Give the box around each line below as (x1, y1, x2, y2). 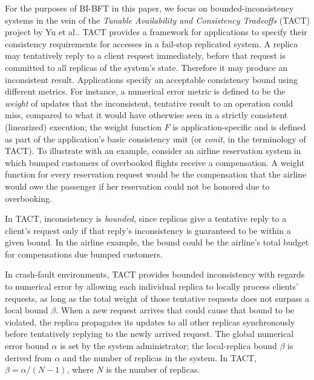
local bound (5, 304, 48, 316)
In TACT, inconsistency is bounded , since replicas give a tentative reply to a (5, 212, 287, 225)
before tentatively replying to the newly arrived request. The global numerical (5, 327, 294, 340)
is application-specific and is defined (172, 120, 306, 133)
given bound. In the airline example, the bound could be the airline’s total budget (5, 236, 309, 248)
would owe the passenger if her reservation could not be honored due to (5, 179, 270, 192)
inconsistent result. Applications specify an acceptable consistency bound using (5, 73, 298, 85)
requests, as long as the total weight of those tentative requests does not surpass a (5, 292, 309, 304)
